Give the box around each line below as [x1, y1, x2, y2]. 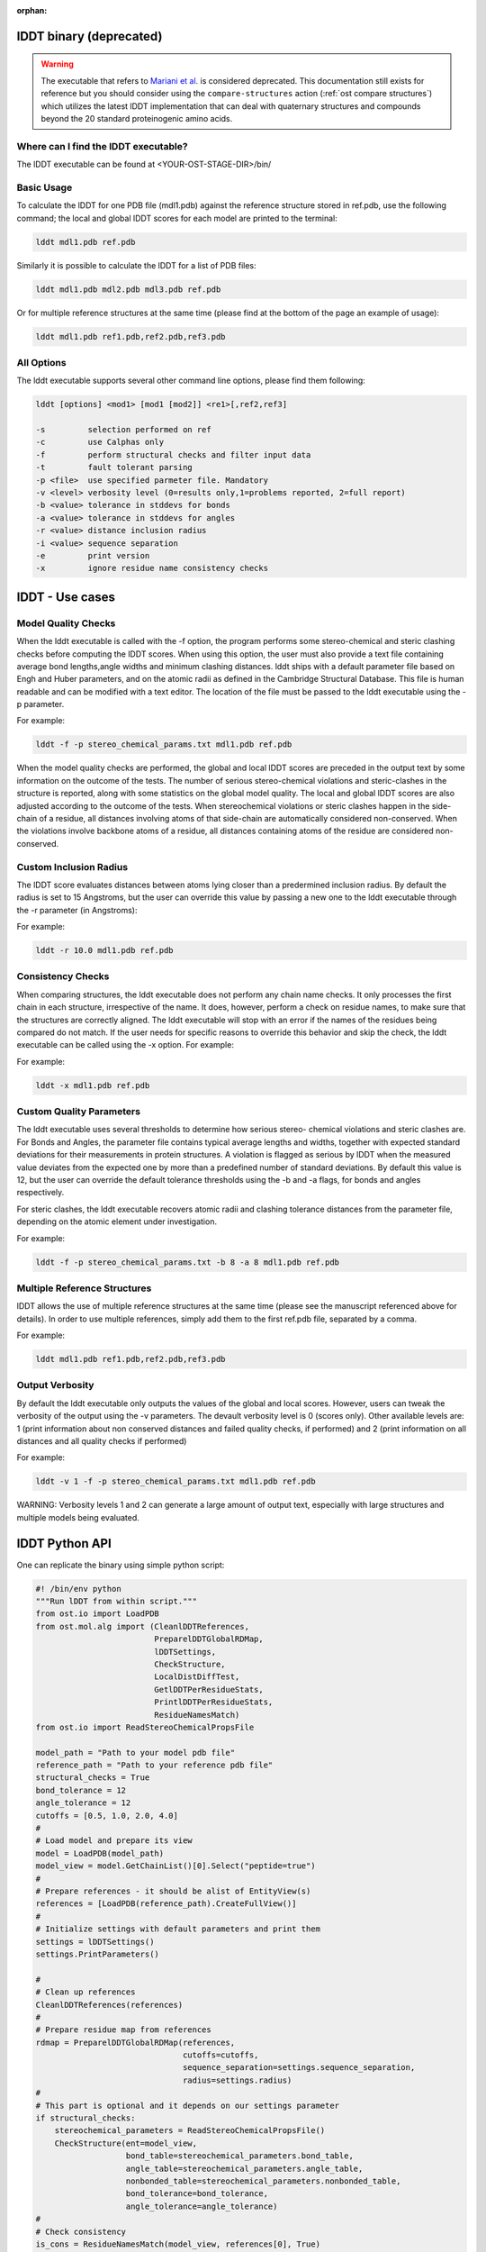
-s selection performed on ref [35, 424, 211, 435]
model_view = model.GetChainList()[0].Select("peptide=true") [35, 1861, 316, 1871]
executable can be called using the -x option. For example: [16, 1040, 234, 1050]
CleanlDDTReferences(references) [35, 2000, 184, 2010]
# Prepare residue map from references [35, 2025, 211, 2035]
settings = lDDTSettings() [35, 1937, 155, 1947]
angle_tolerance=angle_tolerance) [125, 2201, 278, 2211]
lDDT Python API [16, 1536, 112, 1551]
